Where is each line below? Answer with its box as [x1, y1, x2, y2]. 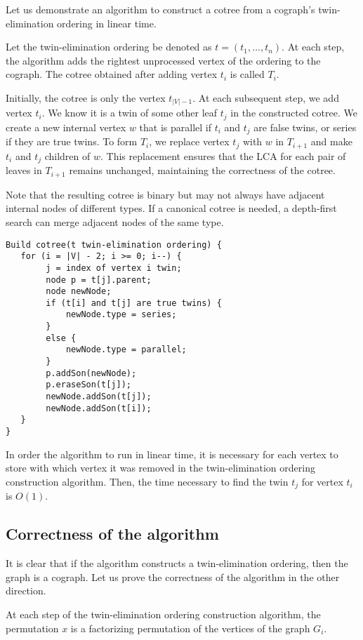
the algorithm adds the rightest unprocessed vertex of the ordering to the [6, 53, 321, 67]
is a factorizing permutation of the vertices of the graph [70, 620, 310, 635]
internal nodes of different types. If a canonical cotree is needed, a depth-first [6, 201, 337, 215]
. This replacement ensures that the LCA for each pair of [100, 148, 346, 163]
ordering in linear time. [57, 15, 157, 30]
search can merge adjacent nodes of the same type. [6, 214, 224, 229]
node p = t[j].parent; [46, 274, 152, 285]
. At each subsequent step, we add [192, 90, 339, 105]
